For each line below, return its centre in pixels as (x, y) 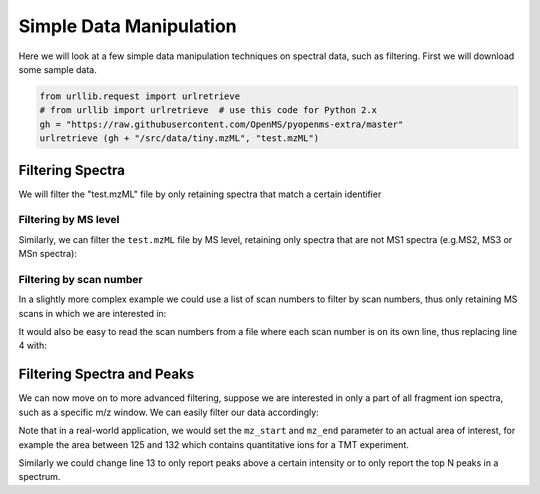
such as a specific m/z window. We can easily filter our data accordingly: (168, 412)
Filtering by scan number (81, 279)
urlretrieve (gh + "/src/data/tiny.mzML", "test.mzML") (179, 138)
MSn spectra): (47, 254)
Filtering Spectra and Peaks (106, 374)
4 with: (32, 346)
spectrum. (39, 477)
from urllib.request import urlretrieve (139, 96)
